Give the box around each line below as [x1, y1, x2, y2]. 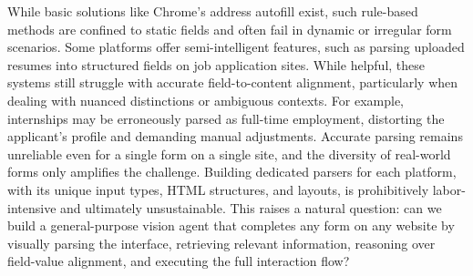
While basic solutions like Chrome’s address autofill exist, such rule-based [7, 2, 418, 20]
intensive [7, 198, 57, 217]
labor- [432, 179, 466, 199]
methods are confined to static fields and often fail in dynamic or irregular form [7, 19, 452, 38]
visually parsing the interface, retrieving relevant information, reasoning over [7, 233, 436, 252]
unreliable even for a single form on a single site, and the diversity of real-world [7, 144, 451, 163]
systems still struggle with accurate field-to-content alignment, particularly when [7, 73, 458, 92]
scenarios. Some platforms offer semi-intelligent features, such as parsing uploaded [7, 37, 465, 56]
